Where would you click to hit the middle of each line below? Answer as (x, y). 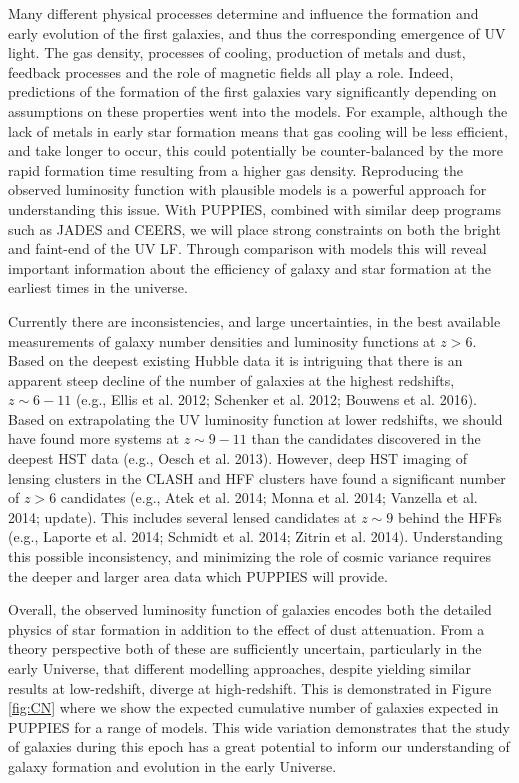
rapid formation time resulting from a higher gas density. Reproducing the (235, 169)
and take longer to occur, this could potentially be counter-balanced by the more (255, 150)
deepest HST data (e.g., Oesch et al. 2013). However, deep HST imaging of (238, 458)
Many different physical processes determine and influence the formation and (243, 13)
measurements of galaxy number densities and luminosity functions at (222, 340)
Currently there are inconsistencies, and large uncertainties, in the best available (254, 320)
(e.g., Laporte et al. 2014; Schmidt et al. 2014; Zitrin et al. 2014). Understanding (255, 536)
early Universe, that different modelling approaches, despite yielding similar (239, 668)
